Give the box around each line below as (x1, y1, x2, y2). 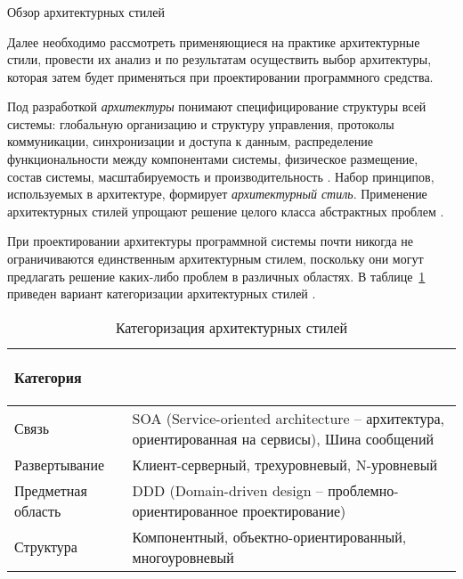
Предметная (14, 479, 87, 501)
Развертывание (14, 453, 105, 475)
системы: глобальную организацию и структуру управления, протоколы (7, 114, 394, 133)
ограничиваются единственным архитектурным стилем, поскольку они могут (7, 249, 424, 268)
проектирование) (242, 500, 346, 521)
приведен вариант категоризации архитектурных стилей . (7, 284, 316, 303)
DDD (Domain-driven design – (132, 479, 323, 501)
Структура (14, 536, 77, 558)
